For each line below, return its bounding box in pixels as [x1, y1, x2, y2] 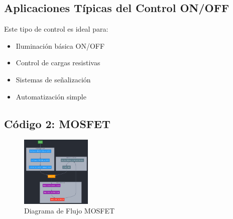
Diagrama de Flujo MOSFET [24, 205, 115, 216]
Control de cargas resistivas [16, 57, 100, 68]
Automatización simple [16, 91, 86, 101]
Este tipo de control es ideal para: [4, 24, 108, 34]
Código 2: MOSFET [4, 116, 110, 131]
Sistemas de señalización [16, 74, 91, 84]
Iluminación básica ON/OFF [16, 40, 105, 51]
